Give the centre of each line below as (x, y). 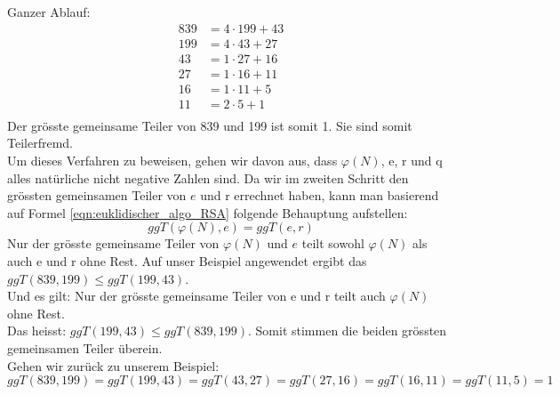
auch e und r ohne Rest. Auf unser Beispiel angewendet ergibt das (187, 260)
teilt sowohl (333, 243)
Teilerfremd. (40, 143)
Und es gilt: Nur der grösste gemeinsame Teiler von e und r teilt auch (196, 296)
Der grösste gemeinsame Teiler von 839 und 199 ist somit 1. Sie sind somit (210, 125)
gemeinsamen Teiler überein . (85, 347)
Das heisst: (37, 331)
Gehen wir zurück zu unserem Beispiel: (113, 365)
